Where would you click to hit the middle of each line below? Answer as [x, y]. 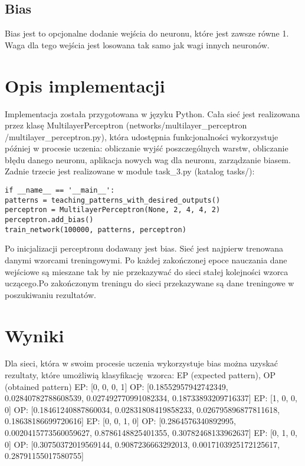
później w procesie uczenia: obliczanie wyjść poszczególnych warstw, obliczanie [147, 148]
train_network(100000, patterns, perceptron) [96, 229]
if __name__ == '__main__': [60, 191]
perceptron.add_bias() [49, 220]
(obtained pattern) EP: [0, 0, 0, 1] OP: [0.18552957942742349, [117, 386]
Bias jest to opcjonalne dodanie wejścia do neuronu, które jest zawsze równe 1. [147, 33]
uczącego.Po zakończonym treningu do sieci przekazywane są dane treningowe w [150, 283]
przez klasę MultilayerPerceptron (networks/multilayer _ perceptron [126, 125]
